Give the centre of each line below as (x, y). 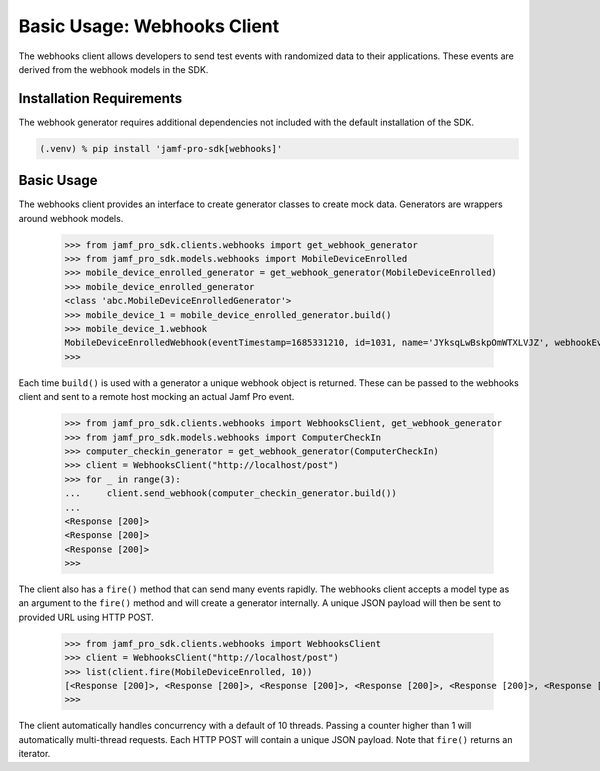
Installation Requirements (100, 98)
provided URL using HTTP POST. (86, 617)
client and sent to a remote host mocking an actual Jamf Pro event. (156, 397)
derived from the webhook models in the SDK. (113, 69)
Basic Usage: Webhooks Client (149, 26)
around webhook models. (71, 218)
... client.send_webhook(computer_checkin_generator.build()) (230, 493)
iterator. (34, 754)
